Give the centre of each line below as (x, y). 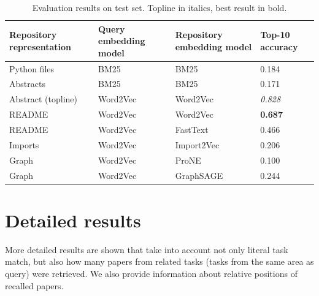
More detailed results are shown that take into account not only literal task (147, 249)
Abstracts (27, 84)
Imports (24, 144)
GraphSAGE (199, 175)
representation (40, 46)
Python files (32, 68)
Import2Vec (197, 144)
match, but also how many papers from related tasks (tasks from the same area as (159, 261)
